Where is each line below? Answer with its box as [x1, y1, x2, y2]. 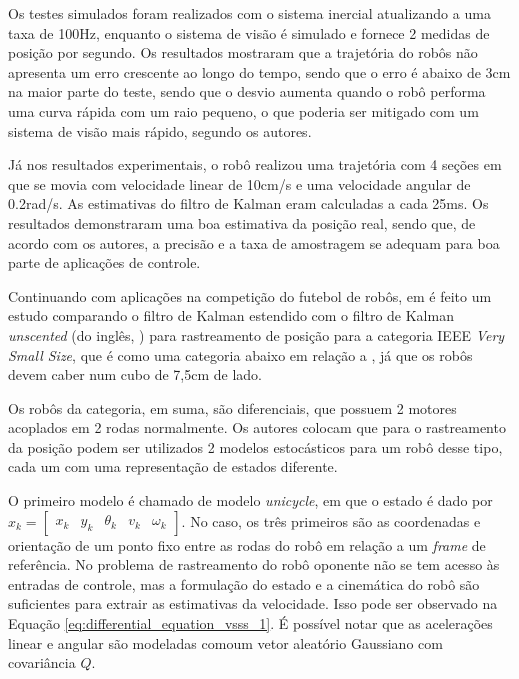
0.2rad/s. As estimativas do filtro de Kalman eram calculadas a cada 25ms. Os [8, 193, 489, 214]
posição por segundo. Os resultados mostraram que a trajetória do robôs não [8, 42, 478, 63]
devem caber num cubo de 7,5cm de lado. [8, 364, 262, 385]
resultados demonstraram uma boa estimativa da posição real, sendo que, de [8, 212, 476, 233]
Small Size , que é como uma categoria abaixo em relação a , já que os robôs [8, 344, 473, 365]
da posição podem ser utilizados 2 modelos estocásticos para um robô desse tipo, [8, 436, 503, 457]
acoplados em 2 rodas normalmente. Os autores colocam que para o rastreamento [8, 417, 506, 438]
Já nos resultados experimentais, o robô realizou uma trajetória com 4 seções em [8, 154, 502, 175]
